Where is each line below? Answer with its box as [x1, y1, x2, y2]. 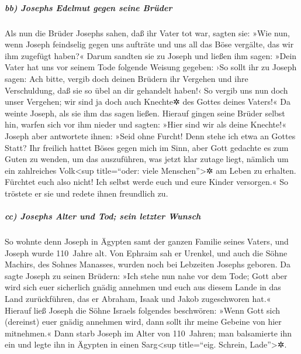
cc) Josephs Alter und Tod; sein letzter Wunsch [5, 210, 201, 222]
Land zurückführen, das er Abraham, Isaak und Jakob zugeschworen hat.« [5, 293, 271, 304]
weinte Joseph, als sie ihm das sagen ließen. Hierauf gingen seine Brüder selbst [5, 106, 285, 119]
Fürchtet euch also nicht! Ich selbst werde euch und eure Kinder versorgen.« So [5, 176, 288, 188]
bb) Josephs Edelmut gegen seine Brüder [5, 1, 172, 13]
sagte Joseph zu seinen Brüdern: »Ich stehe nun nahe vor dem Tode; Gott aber [5, 269, 288, 281]
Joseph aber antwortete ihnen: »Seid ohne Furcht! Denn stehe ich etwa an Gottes [5, 129, 296, 142]
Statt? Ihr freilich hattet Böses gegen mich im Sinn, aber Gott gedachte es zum [5, 141, 289, 153]
